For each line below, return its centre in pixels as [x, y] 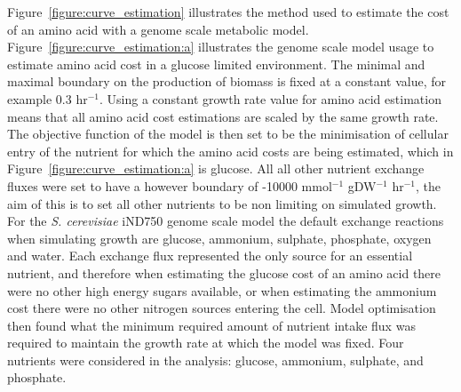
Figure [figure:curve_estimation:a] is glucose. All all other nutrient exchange [216, 168]
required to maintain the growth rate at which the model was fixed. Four [206, 343]
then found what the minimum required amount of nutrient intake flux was [211, 325]
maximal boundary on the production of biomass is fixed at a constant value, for [227, 81]
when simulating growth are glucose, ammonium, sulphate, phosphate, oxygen [219, 238]
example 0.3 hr [48, 98]
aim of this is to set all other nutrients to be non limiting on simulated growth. [222, 203]
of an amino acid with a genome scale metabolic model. [158, 29]
